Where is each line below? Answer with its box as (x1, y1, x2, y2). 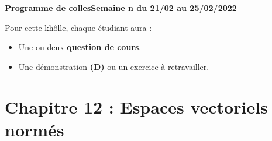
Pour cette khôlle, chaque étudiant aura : (5, 21, 152, 33)
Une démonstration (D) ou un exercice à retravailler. (18, 60, 209, 72)
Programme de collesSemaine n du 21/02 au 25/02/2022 (5, 2, 237, 13)
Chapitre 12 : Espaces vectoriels (5, 94, 268, 118)
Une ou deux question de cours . (18, 41, 142, 53)
